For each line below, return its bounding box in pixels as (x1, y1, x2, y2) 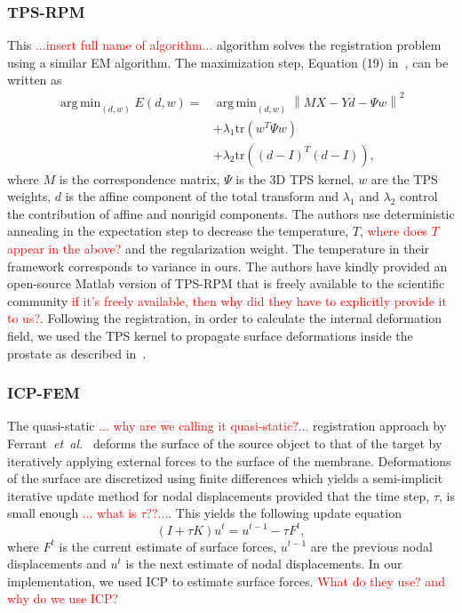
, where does (359, 222, 427, 240)
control (400, 187, 438, 206)
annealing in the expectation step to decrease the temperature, (7, 222, 349, 240)
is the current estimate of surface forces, (59, 536, 277, 555)
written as (7, 70, 62, 89)
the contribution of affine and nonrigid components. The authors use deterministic (7, 204, 455, 222)
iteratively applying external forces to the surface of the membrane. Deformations (7, 451, 451, 470)
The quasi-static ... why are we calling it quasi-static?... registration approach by (7, 416, 447, 435)
